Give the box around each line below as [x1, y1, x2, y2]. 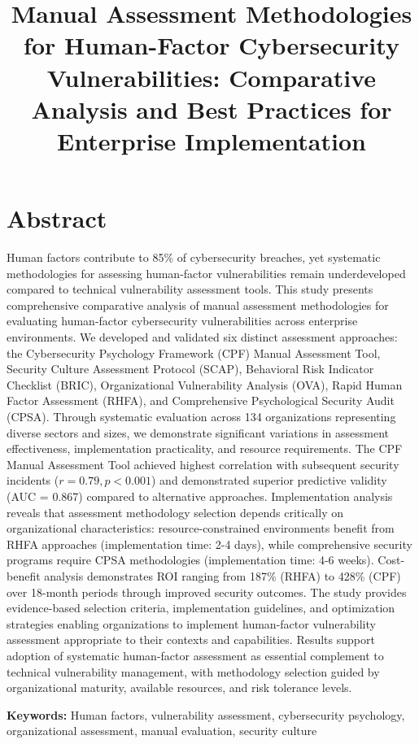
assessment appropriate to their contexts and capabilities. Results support [7, 631, 375, 648]
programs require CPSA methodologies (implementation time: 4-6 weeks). [7, 551, 374, 568]
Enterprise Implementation [57, 124, 366, 157]
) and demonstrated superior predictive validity [151, 472, 387, 489]
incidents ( [7, 472, 59, 489]
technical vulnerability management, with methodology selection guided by [7, 663, 380, 680]
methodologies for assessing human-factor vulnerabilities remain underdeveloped [7, 264, 406, 281]
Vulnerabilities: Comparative [46, 60, 377, 94]
